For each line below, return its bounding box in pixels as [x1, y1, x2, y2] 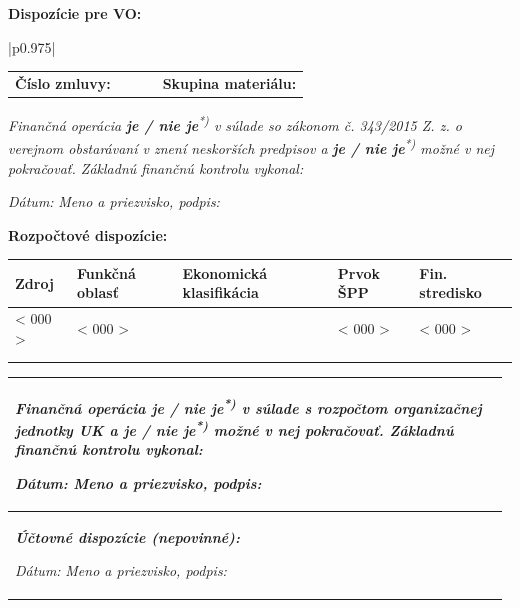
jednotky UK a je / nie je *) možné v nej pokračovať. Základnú [15, 417, 454, 440]
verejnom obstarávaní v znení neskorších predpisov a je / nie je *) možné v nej [8, 135, 495, 158]
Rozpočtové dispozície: [8, 224, 168, 245]
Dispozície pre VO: [8, 3, 142, 23]
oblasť [77, 282, 119, 303]
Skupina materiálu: [162, 72, 297, 93]
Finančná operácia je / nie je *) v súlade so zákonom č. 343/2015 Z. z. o [8, 112, 462, 135]
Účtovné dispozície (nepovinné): [15, 526, 240, 547]
